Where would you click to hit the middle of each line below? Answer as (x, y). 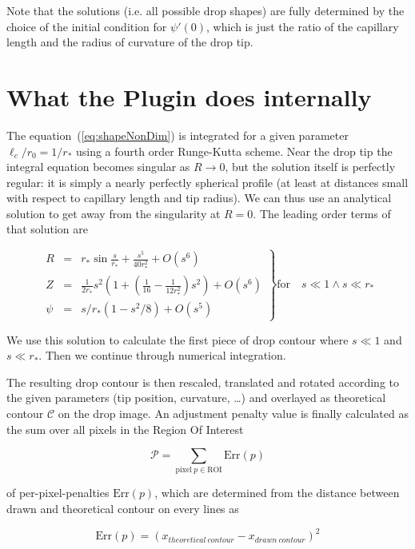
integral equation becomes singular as (98, 167)
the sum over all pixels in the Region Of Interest (125, 429)
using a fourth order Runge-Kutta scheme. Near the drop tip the (234, 151)
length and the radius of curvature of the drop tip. (130, 42)
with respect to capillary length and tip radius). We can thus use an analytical (199, 198)
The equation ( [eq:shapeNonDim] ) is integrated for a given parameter (178, 135)
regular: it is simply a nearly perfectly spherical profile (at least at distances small (207, 182)
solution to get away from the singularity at (114, 213)
